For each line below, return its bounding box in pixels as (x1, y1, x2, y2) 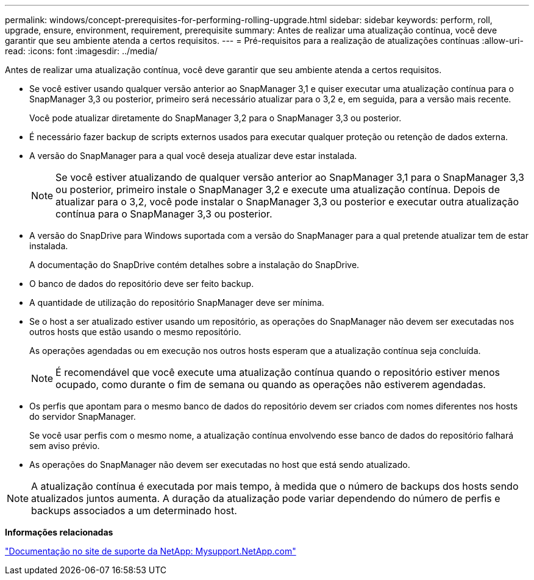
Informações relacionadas (5, 527, 113, 537)
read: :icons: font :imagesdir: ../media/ (5, 46, 158, 56)
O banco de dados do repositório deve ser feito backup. (29, 278, 254, 289)
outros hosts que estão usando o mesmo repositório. (29, 327, 241, 337)
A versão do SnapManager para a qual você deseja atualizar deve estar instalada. (29, 150, 357, 161)
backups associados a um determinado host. (31, 504, 237, 517)
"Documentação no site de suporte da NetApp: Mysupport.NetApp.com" (5, 546, 296, 556)
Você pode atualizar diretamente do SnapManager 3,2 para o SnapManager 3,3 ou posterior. (29, 113, 402, 123)
